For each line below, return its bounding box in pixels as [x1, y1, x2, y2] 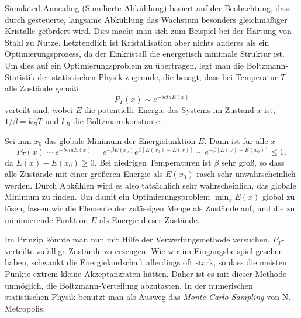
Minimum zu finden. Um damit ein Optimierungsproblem [5, 190, 210, 203]
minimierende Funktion [5, 213, 88, 225]
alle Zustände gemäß [5, 82, 78, 94]
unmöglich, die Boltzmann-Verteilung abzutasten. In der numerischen [5, 279, 253, 291]
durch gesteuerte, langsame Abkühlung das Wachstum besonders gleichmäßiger [5, 13, 288, 25]
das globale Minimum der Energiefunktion [44, 134, 196, 146]
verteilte [5, 244, 34, 257]
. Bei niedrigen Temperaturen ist [94, 156, 212, 168]
